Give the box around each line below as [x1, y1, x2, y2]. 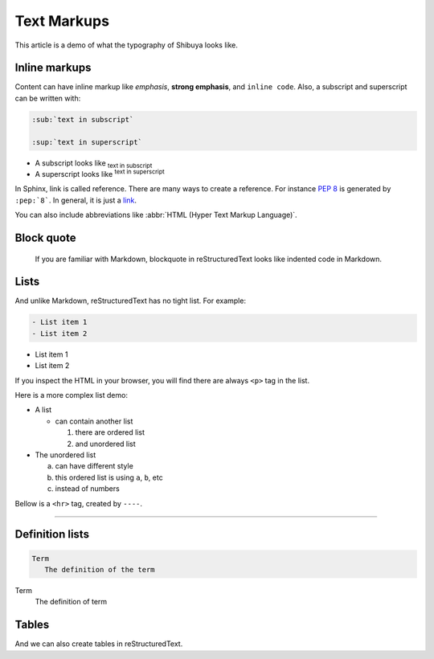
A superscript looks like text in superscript [35, 168, 165, 178]
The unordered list [35, 450, 96, 460]
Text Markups [14, 12, 110, 30]
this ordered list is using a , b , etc [55, 473, 164, 482]
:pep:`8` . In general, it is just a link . [14, 195, 137, 205]
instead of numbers [55, 484, 120, 493]
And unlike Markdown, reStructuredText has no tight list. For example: [14, 296, 247, 305]
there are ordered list [75, 428, 145, 437]
